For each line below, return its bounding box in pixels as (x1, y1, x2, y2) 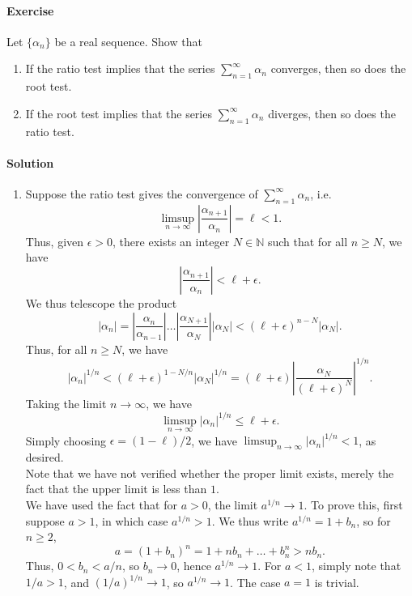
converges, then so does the (270, 60, 406, 77)
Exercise (6, 2, 54, 19)
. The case (230, 573, 281, 590)
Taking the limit (25, 394, 107, 411)
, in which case (95, 512, 168, 529)
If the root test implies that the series (25, 104, 212, 121)
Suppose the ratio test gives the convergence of (25, 185, 258, 202)
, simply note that (311, 557, 401, 574)
